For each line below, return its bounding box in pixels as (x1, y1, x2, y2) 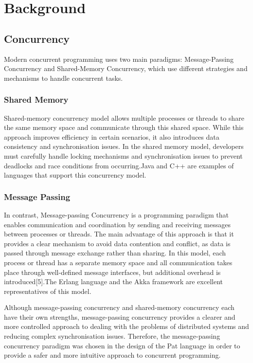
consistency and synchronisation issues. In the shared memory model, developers (4, 141, 244, 151)
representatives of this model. (4, 286, 91, 296)
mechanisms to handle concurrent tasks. (4, 73, 123, 83)
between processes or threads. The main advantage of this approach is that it (4, 229, 234, 239)
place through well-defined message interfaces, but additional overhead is (4, 267, 221, 277)
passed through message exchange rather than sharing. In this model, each (4, 248, 226, 258)
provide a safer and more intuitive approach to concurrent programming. (4, 350, 221, 360)
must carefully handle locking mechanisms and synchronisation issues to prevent (4, 150, 243, 161)
